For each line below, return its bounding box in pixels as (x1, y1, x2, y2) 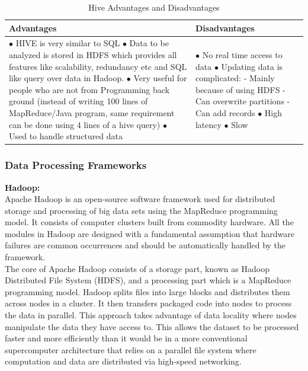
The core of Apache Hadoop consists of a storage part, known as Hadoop (5, 262, 269, 274)
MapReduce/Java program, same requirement (9, 107, 175, 119)
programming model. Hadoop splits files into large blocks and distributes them (5, 285, 290, 298)
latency (195, 118, 222, 130)
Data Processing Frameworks (5, 158, 147, 172)
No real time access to (202, 49, 283, 61)
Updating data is (221, 60, 283, 72)
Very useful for (133, 72, 187, 84)
